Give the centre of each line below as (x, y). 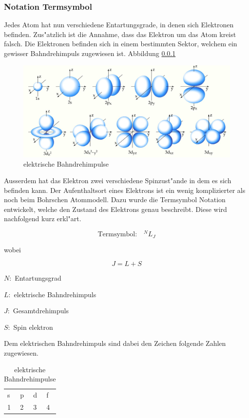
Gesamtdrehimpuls (41, 311)
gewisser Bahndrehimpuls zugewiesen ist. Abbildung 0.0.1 (90, 53)
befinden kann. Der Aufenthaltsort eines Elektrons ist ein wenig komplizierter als (125, 190)
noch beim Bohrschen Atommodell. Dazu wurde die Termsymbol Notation (115, 199)
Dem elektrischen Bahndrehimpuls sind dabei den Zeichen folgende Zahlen (115, 343)
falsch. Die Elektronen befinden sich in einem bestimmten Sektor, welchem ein (121, 44)
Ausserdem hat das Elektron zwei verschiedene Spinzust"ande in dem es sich (118, 180)
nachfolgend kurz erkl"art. (43, 218)
